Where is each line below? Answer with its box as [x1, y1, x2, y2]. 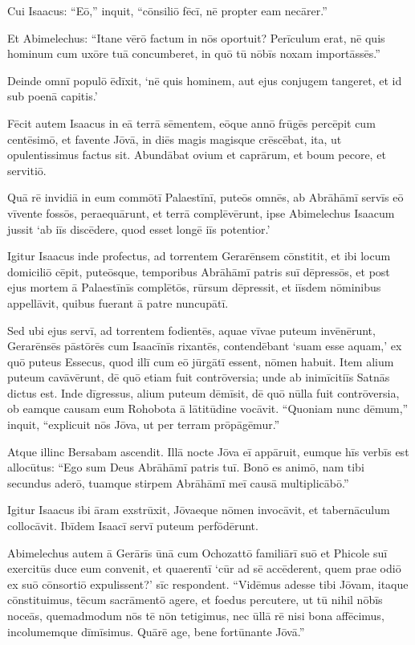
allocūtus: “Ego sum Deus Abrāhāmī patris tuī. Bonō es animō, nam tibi [7, 459, 364, 476]
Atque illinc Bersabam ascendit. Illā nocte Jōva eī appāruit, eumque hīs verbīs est [7, 443, 409, 459]
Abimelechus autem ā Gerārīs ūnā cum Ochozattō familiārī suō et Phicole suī [7, 544, 388, 561]
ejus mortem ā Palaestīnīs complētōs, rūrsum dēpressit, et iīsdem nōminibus [7, 279, 381, 296]
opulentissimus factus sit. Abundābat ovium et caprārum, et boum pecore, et [7, 146, 386, 163]
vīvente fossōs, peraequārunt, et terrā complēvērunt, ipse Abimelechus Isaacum [7, 204, 395, 221]
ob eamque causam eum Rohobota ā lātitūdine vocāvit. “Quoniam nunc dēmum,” [7, 400, 409, 417]
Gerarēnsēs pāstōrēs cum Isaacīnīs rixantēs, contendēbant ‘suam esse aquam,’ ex [7, 337, 402, 354]
